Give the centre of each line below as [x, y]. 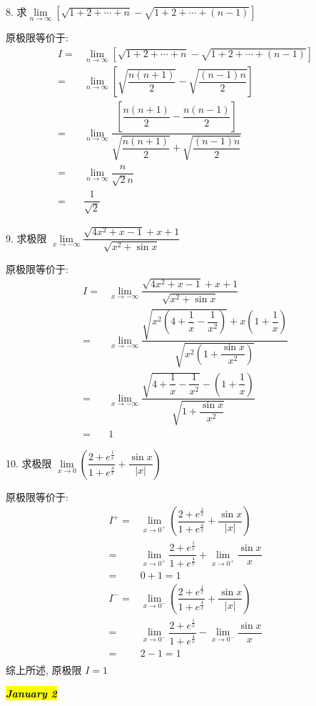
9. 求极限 [26, 238]
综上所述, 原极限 [44, 669]
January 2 [31, 693]
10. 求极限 [29, 463]
